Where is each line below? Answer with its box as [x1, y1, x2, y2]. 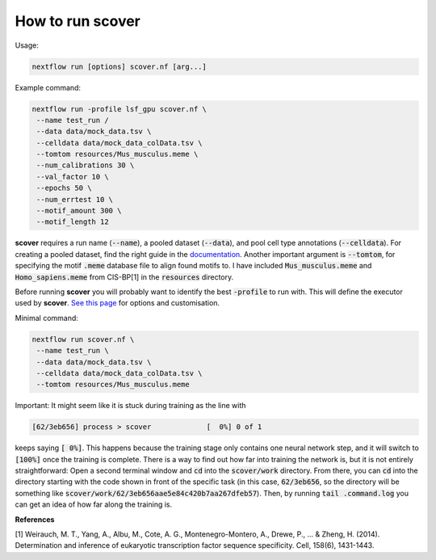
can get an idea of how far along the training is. [15, 499, 173, 509]
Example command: [15, 82, 81, 92]
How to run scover [15, 12, 141, 30]
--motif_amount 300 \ [36, 206, 122, 216]
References [15, 514, 55, 524]
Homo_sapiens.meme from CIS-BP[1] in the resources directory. [15, 272, 234, 282]
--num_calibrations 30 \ [36, 161, 135, 170]
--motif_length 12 [36, 217, 109, 226]
